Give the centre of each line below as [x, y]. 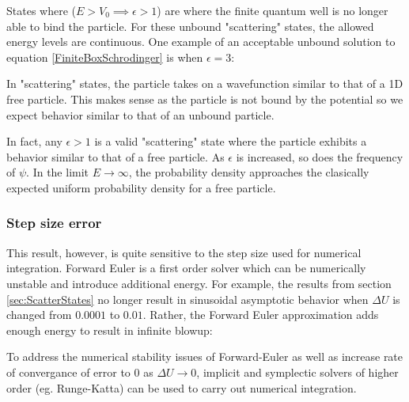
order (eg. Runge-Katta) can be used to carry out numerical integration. [182, 387]
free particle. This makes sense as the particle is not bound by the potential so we [205, 99]
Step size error [54, 223]
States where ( [41, 10]
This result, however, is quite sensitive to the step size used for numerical [184, 252]
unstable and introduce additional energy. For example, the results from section [199, 283]
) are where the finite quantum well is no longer [273, 10]
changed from [39, 315]
